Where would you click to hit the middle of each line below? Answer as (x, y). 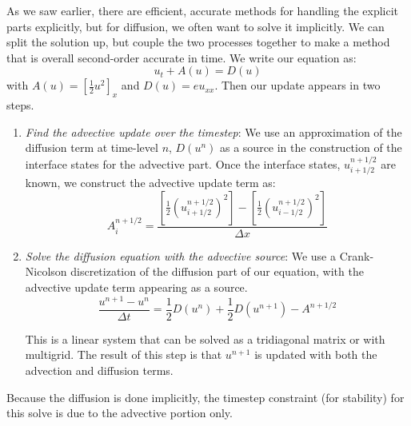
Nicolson (46, 271)
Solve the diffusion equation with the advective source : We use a (180, 255)
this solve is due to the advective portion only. (120, 413)
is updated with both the (316, 354)
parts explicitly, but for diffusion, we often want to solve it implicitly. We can (196, 26)
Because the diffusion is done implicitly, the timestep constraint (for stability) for (205, 397)
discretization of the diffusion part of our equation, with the (217, 271)
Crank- (357, 255)
